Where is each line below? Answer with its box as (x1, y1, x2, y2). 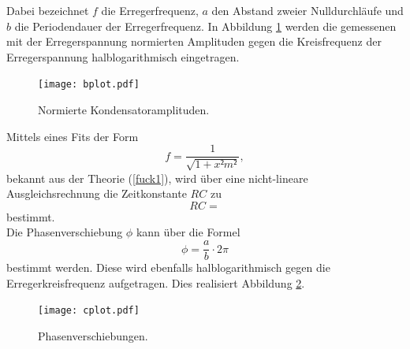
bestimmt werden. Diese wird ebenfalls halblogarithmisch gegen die (6, 259, 330, 276)
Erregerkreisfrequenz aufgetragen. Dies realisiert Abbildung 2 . (6, 274, 305, 291)
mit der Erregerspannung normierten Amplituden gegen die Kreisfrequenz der (6, 33, 382, 50)
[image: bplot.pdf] (38, 79, 140, 91)
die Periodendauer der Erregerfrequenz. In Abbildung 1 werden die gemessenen (14, 17, 397, 34)
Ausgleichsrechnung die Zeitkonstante (6, 185, 187, 202)
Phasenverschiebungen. (38, 327, 148, 343)
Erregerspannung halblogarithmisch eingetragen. (6, 48, 240, 65)
